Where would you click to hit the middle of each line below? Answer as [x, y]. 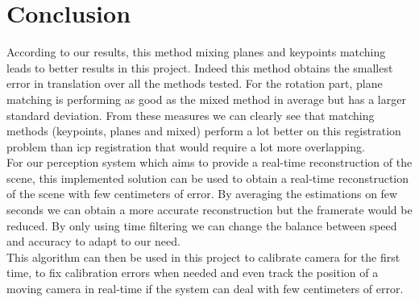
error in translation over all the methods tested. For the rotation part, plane [195, 83]
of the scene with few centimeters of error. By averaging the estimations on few [202, 194]
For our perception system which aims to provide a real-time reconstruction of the [209, 162]
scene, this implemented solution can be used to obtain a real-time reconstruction [208, 178]
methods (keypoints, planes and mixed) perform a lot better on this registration [204, 131]
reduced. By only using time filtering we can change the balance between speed [202, 225]
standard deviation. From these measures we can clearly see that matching [191, 115]
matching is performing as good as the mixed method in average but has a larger [206, 99]
